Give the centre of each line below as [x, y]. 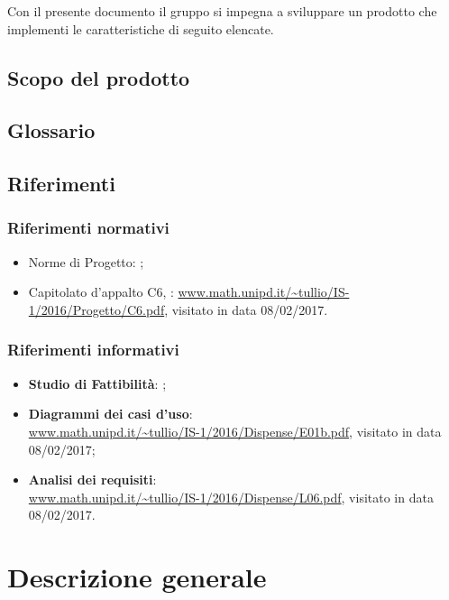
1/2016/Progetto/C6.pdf [96, 309]
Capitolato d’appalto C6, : [101, 292]
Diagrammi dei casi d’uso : [110, 414]
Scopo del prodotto [99, 77]
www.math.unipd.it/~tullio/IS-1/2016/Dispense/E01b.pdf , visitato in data [235, 431]
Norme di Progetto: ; [86, 261]
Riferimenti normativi [88, 228]
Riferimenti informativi [93, 350]
